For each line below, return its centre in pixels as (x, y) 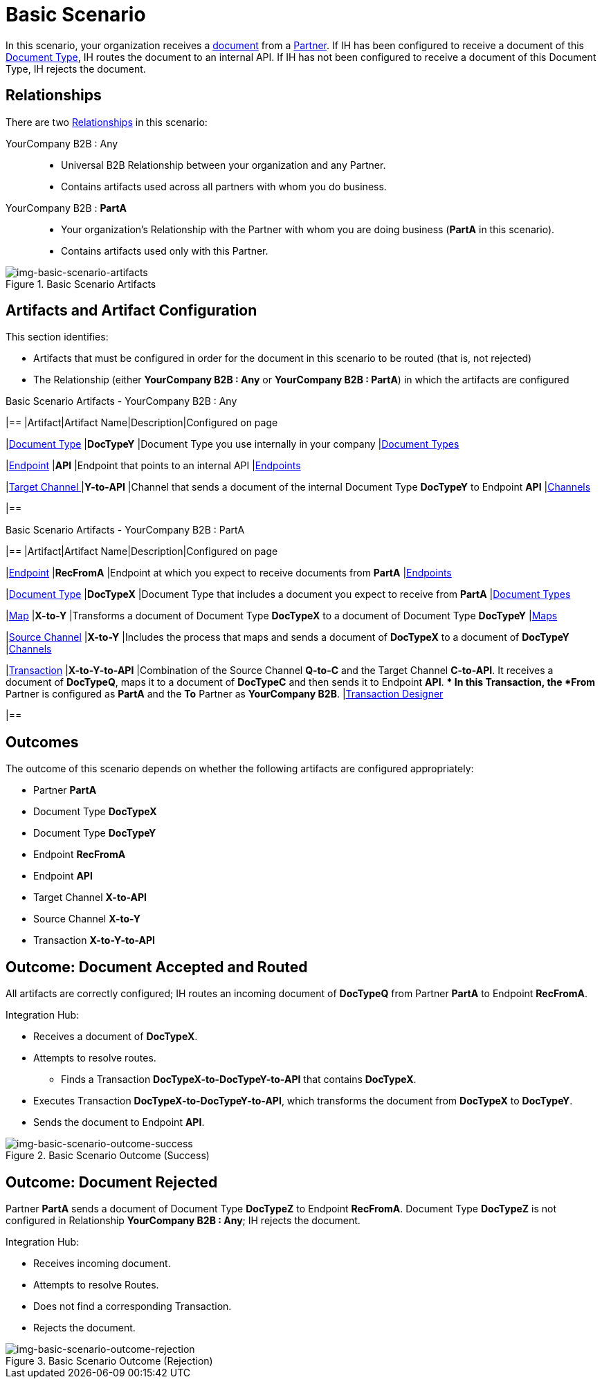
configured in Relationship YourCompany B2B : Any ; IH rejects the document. (183, 1220)
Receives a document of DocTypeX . (116, 1037)
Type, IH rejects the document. (76, 69)
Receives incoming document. (102, 1263)
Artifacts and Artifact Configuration (131, 311)
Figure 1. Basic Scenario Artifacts (81, 284)
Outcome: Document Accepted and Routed (157, 967)
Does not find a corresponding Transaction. (133, 1306)
